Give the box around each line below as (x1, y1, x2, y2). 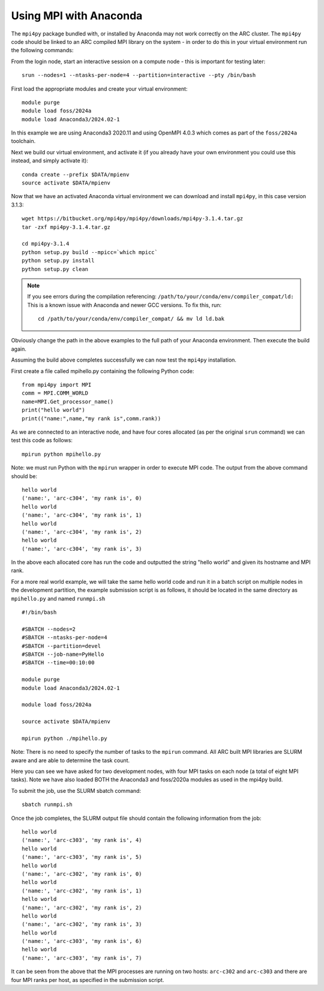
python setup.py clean (22, 265, 89, 273)
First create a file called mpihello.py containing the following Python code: (11, 367, 194, 375)
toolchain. (11, 138, 36, 145)
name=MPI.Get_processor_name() (22, 398, 114, 405)
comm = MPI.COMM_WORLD (22, 390, 89, 396)
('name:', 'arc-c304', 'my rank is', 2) (22, 529, 142, 535)
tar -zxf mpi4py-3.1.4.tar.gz (22, 223, 111, 231)
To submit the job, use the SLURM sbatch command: (11, 787, 141, 794)
